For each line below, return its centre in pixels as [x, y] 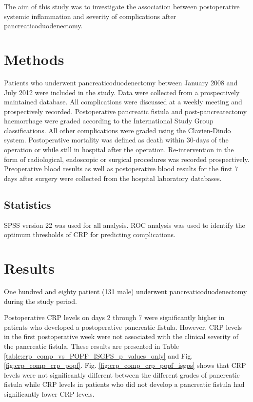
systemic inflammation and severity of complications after [90, 16]
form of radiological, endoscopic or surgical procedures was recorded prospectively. [127, 159]
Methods [34, 59]
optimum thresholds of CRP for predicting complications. [90, 234]
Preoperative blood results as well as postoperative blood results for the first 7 [121, 169]
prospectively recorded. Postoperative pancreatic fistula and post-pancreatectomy [126, 111]
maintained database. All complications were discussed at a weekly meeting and [123, 102]
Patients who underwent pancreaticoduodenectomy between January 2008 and [121, 82]
